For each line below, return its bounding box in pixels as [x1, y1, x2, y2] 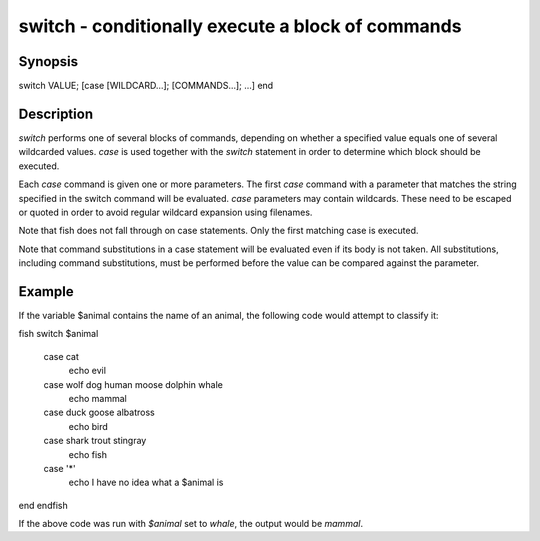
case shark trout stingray [43, 435, 147, 447]
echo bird [68, 420, 109, 432]
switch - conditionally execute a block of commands [18, 15, 462, 37]
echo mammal [68, 392, 127, 404]
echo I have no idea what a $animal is [68, 476, 224, 489]
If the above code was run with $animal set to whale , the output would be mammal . [18, 518, 364, 530]
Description [18, 105, 94, 122]
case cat [43, 350, 80, 362]
